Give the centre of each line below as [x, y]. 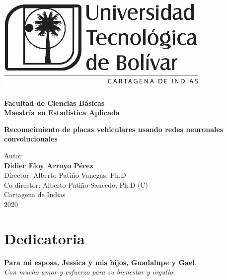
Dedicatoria [44, 238]
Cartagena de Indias [35, 194]
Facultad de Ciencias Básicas [54, 103]
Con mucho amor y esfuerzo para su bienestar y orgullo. [90, 272]
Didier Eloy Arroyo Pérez [49, 165]
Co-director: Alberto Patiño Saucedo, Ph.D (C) [76, 184]
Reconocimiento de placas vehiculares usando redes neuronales [114, 129]
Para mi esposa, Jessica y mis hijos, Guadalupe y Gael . [100, 262]
